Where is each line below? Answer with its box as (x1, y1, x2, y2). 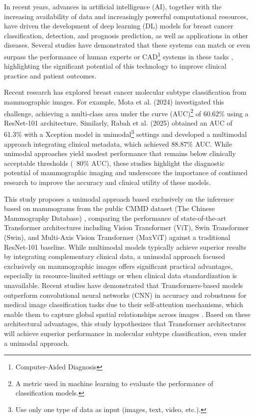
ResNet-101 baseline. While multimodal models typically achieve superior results (4, 241, 246, 252)
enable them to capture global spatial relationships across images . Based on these (4, 309, 251, 319)
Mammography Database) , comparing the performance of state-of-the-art (4, 212, 227, 223)
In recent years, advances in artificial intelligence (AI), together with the (4, 1, 222, 11)
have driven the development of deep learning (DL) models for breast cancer (4, 21, 233, 31)
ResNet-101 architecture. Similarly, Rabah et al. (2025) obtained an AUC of (4, 117, 232, 128)
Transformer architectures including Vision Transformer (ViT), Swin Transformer (4, 222, 249, 233)
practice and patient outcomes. (4, 70, 97, 80)
